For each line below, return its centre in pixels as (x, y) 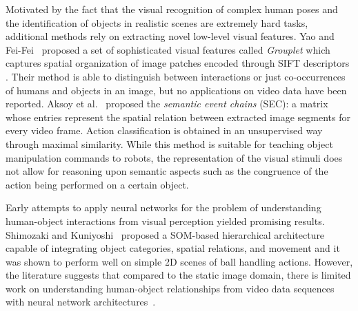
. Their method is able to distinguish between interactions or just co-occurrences (176, 76)
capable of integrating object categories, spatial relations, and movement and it (173, 248)
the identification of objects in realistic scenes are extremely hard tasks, (157, 22)
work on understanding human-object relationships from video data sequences (170, 288)
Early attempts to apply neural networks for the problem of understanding (163, 207)
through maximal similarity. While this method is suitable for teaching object (169, 143)
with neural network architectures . (81, 302)
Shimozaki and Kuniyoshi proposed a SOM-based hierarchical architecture (165, 234)
